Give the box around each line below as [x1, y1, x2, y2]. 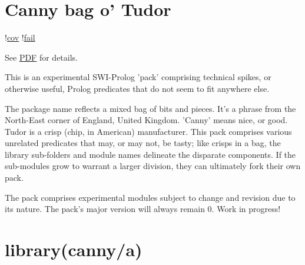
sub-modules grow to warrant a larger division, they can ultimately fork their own [5, 160, 301, 172]
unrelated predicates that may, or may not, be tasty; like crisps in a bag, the [5, 137, 281, 149]
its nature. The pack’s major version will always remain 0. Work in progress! [5, 203, 281, 215]
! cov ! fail [5, 31, 35, 44]
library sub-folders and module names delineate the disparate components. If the [5, 148, 296, 160]
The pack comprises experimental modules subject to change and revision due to [5, 191, 296, 203]
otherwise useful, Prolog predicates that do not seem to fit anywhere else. [5, 82, 270, 94]
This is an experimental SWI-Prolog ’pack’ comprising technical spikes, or [5, 71, 271, 83]
